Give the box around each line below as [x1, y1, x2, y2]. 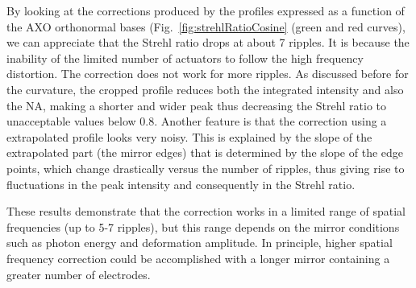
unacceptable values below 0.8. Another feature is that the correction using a [6, 113, 387, 130]
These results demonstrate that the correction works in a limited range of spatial [6, 203, 406, 220]
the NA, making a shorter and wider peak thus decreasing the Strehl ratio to [6, 97, 387, 113]
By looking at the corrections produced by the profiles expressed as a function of [6, 2, 405, 19]
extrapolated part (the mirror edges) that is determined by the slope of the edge [6, 144, 404, 161]
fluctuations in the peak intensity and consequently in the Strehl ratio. [6, 175, 356, 192]
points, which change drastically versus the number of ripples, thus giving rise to [6, 159, 405, 176]
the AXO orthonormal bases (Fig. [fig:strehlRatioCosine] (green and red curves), [6, 18, 406, 35]
